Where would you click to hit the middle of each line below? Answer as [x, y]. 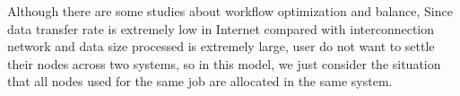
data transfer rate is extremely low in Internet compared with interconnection [221, 28]
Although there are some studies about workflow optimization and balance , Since [230, 11]
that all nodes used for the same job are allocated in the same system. [200, 81]
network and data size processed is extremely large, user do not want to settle [221, 46]
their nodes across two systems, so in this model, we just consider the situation [224, 63]
